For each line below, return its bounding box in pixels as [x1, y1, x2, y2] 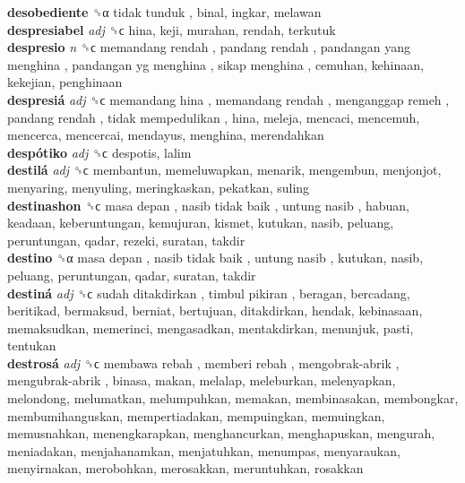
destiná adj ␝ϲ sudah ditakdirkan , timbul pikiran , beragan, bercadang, [7, 283, 410, 302]
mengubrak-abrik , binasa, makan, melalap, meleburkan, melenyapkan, [7, 371, 396, 390]
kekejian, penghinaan [7, 73, 123, 91]
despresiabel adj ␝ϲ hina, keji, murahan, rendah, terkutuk [7, 20, 336, 39]
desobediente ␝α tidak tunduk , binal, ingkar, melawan [7, 3, 322, 21]
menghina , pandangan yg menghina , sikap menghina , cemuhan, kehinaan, [7, 55, 424, 73]
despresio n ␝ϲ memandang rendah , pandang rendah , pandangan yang [7, 38, 411, 56]
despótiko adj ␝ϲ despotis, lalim [7, 142, 192, 161]
